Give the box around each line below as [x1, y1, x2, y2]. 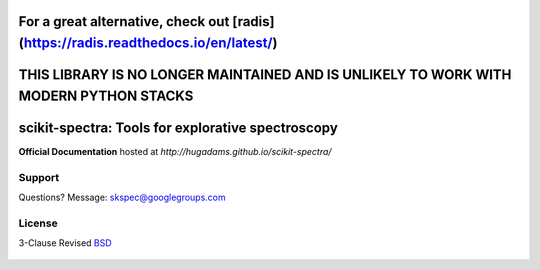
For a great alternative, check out [18, 13, 230, 30]
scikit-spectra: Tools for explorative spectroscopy [18, 119, 339, 136]
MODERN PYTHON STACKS [18, 87, 194, 104]
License [18, 216, 59, 230]
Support [18, 170, 60, 184]
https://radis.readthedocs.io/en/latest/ [23, 35, 274, 52]
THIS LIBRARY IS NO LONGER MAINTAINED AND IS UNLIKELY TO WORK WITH [18, 66, 512, 84]
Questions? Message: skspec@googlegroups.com [18, 191, 227, 203]
